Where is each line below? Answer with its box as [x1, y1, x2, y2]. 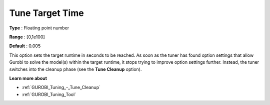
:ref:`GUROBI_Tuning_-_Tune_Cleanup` [21, 85, 101, 91]
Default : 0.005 [9, 43, 41, 49]
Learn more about [9, 75, 47, 81]
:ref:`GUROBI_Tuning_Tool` [21, 91, 76, 97]
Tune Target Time [9, 7, 84, 18]
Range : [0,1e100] [9, 34, 45, 40]
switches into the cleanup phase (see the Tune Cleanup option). [9, 66, 142, 72]
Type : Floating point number [9, 25, 69, 31]
